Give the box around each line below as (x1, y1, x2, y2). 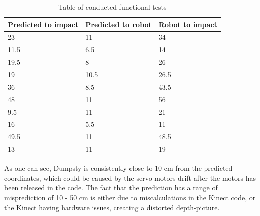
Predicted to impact (8, 19, 79, 29)
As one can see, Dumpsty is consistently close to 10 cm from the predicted (4, 163, 233, 173)
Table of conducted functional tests (58, 2, 167, 12)
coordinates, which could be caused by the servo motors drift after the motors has (4, 172, 256, 183)
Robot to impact (158, 19, 217, 29)
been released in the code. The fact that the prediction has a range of (4, 182, 218, 193)
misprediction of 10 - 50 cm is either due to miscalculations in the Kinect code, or (4, 192, 256, 202)
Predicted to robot (85, 19, 152, 29)
